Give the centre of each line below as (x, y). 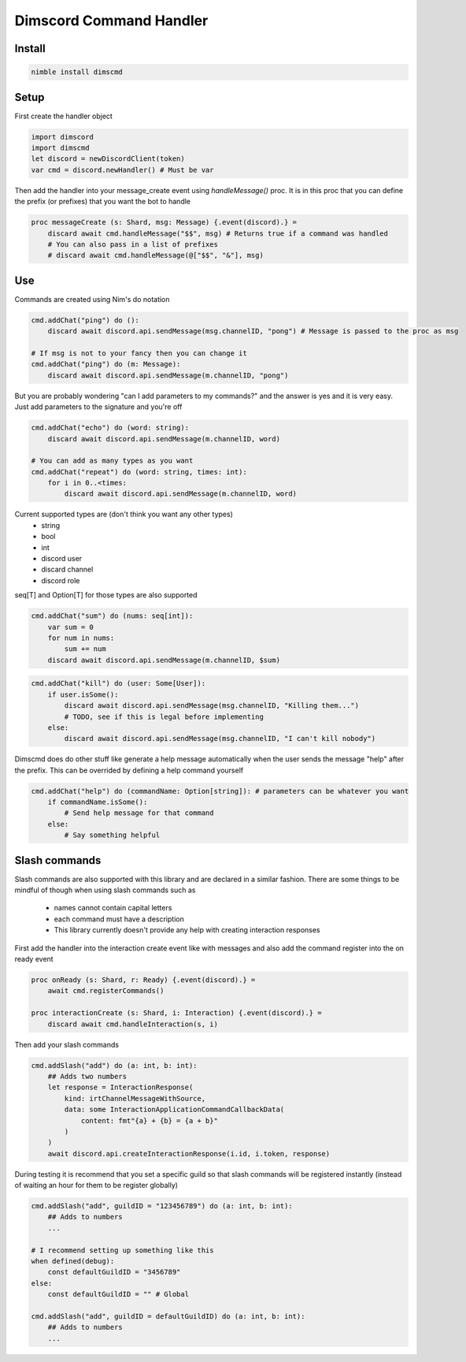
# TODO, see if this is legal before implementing (164, 716)
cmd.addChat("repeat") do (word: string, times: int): (139, 472)
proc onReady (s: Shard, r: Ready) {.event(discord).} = (143, 980)
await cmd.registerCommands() (106, 991)
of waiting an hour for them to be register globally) (96, 1185)
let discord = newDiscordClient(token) (108, 159)
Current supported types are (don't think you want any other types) (124, 514)
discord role (61, 580)
